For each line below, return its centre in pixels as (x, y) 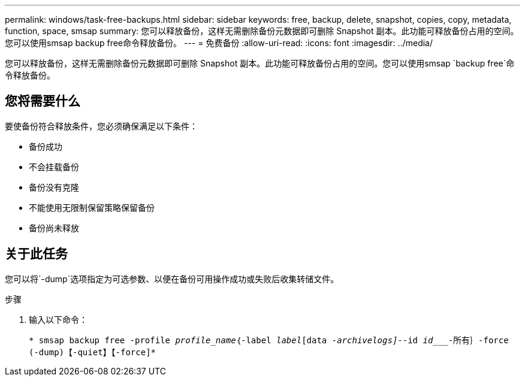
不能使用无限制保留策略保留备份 (92, 207)
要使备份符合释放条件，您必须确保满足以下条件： (101, 126)
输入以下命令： (58, 319)
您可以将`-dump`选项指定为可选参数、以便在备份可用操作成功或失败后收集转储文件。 (172, 279)
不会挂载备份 (54, 167)
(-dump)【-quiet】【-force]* (93, 352)
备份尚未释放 (54, 228)
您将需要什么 (43, 101)
